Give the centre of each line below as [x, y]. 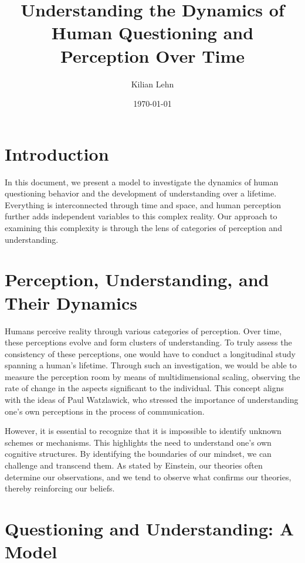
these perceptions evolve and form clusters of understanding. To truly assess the [148, 342]
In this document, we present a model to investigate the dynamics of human [142, 182]
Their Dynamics [71, 302]
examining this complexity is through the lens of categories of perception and [143, 228]
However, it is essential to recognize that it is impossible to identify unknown [143, 431]
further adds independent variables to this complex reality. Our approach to [141, 216]
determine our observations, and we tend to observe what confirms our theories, [148, 476]
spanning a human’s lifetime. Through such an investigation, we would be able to [151, 365]
